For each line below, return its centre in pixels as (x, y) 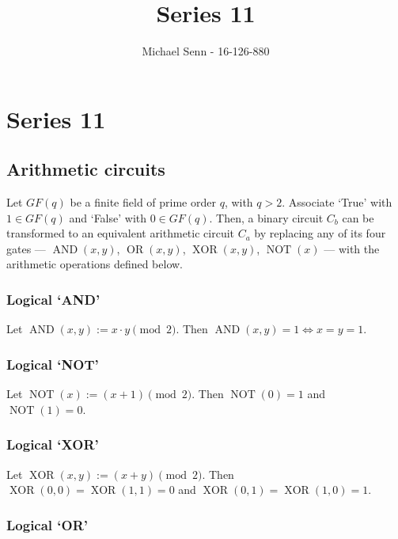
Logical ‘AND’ (53, 299)
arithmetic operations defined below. (95, 264)
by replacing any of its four (320, 233)
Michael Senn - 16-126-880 (206, 51)
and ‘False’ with (108, 217)
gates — (26, 248)
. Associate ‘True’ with (337, 202)
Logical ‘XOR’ (53, 444)
